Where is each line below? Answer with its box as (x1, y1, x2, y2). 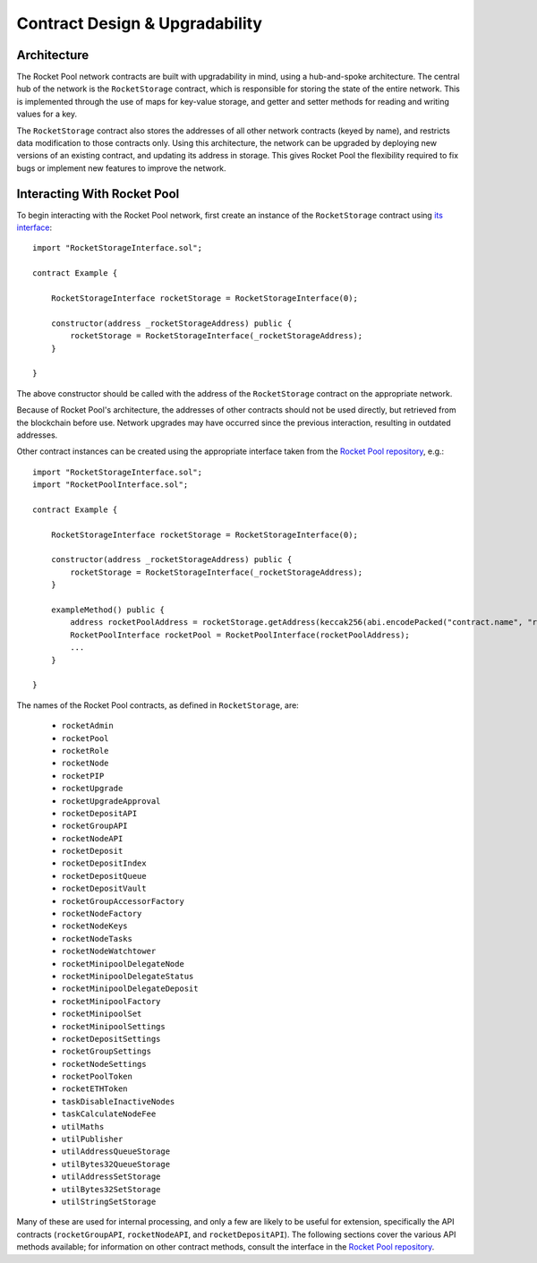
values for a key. (16, 108, 78, 120)
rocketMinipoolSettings (61, 1021, 166, 1031)
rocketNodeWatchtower (61, 946, 157, 957)
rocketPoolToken (61, 1071, 133, 1082)
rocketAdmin (61, 721, 114, 731)
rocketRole (61, 746, 109, 755)
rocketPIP (61, 771, 105, 781)
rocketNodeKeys (61, 921, 129, 931)
